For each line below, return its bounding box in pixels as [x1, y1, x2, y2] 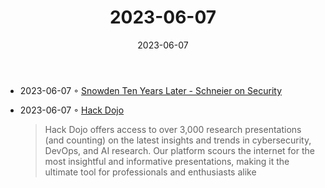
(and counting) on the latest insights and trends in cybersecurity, [44, 134, 312, 146]
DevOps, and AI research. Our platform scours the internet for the [44, 144, 315, 156]
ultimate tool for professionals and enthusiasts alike [44, 166, 257, 178]
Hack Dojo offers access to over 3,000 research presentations [44, 123, 302, 135]
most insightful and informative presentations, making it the [44, 155, 290, 167]
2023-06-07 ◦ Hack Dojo [19, 104, 125, 116]
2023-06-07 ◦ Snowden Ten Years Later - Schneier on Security [19, 84, 282, 96]
